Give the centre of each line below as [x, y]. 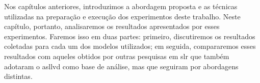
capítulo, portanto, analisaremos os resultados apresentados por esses [112, 26]
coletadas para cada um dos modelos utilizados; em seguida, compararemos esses [130, 46]
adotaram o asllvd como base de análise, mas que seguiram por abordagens [121, 66]
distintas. [18, 76]
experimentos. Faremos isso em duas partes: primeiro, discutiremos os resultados [130, 36]
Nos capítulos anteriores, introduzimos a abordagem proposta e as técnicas [121, 6]
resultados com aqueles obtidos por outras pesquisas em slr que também [117, 56]
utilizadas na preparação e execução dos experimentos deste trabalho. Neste [122, 16]
